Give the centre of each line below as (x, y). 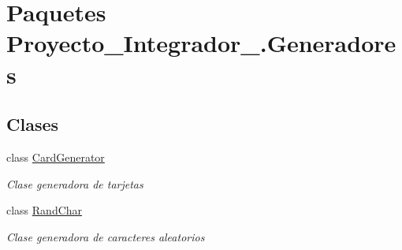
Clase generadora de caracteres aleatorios (106, 236)
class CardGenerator (56, 157)
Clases (33, 124)
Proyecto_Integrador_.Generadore (201, 43)
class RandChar (45, 210)
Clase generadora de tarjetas (75, 183)
